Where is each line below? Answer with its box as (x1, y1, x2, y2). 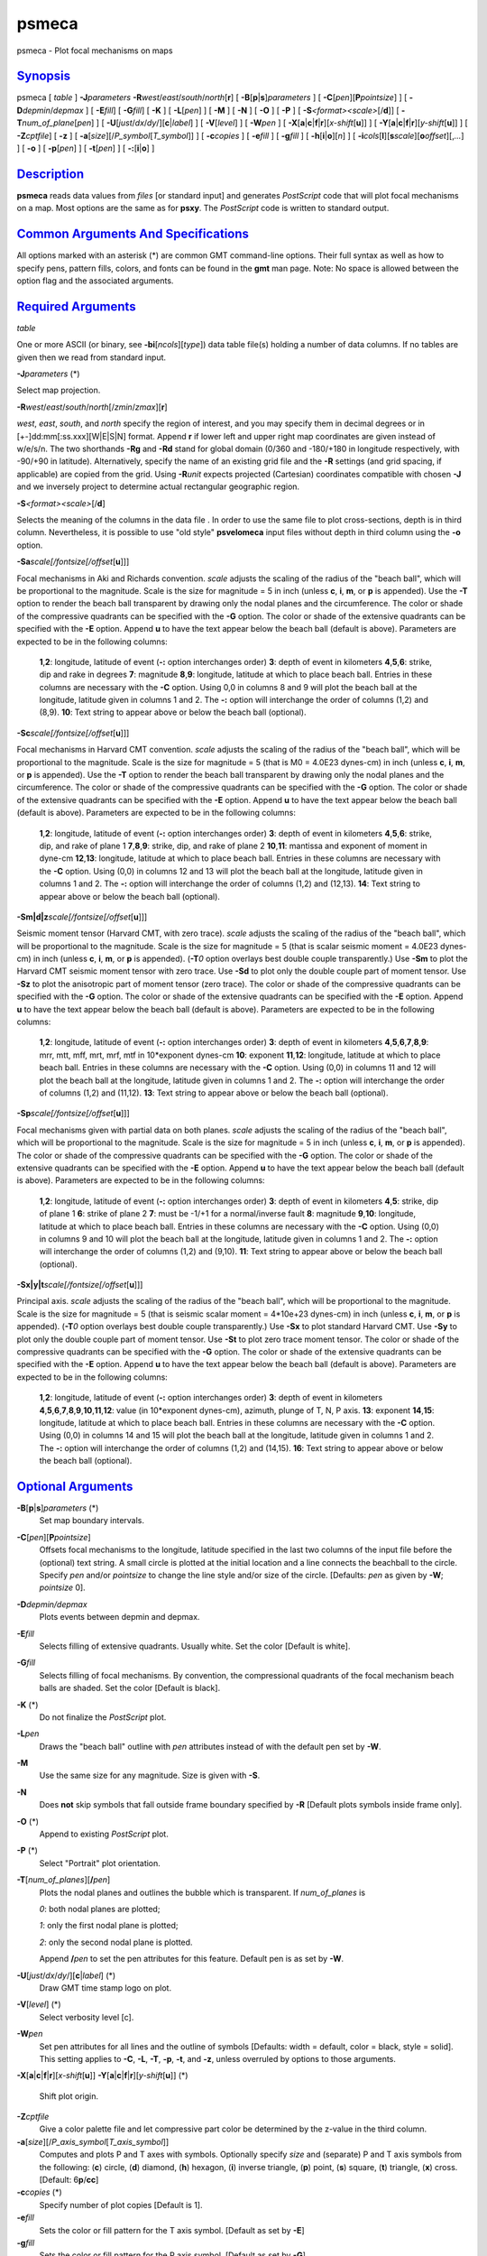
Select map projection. (16, 384, 101, 396)
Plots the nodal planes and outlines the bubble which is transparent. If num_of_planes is (39, 1887, 365, 1898)
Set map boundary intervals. (39, 1515, 144, 1526)
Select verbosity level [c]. (39, 2011, 134, 2022)
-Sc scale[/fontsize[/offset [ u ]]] (16, 727, 130, 738)
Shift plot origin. (39, 2090, 99, 2102)
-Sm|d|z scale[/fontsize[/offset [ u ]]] (16, 911, 148, 922)
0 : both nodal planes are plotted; (39, 1904, 161, 1914)
